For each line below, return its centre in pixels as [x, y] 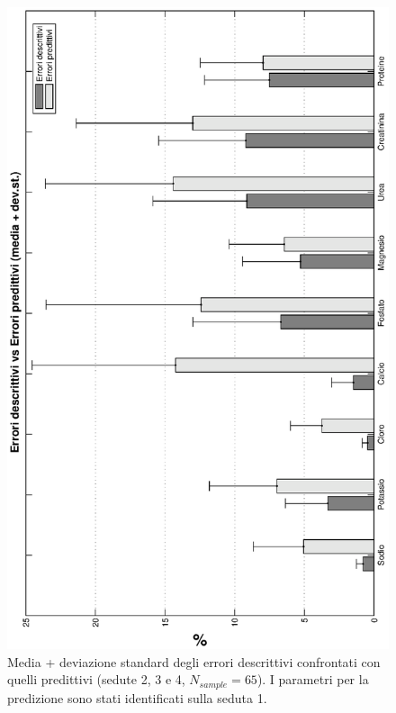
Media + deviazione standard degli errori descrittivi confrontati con [194, 661]
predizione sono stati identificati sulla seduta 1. [137, 697]
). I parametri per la [313, 679]
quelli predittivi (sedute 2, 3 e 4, [96, 679]
